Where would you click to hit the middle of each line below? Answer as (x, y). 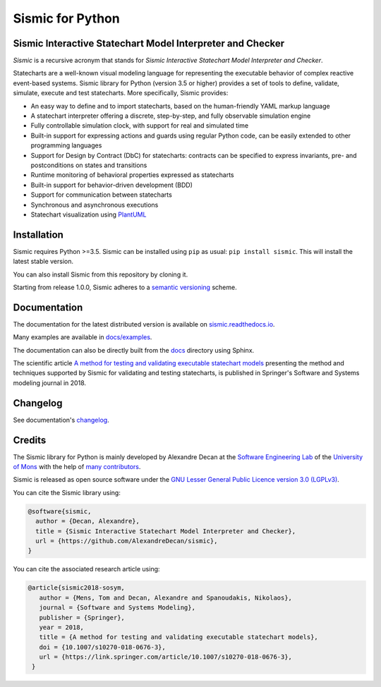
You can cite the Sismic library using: (67, 492)
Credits (30, 440)
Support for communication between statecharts (101, 195)
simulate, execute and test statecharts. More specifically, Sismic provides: (121, 93)
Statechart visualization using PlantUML (89, 214)
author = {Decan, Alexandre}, (88, 521)
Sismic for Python (66, 18)
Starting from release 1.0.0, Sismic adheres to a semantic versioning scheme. (125, 287)
